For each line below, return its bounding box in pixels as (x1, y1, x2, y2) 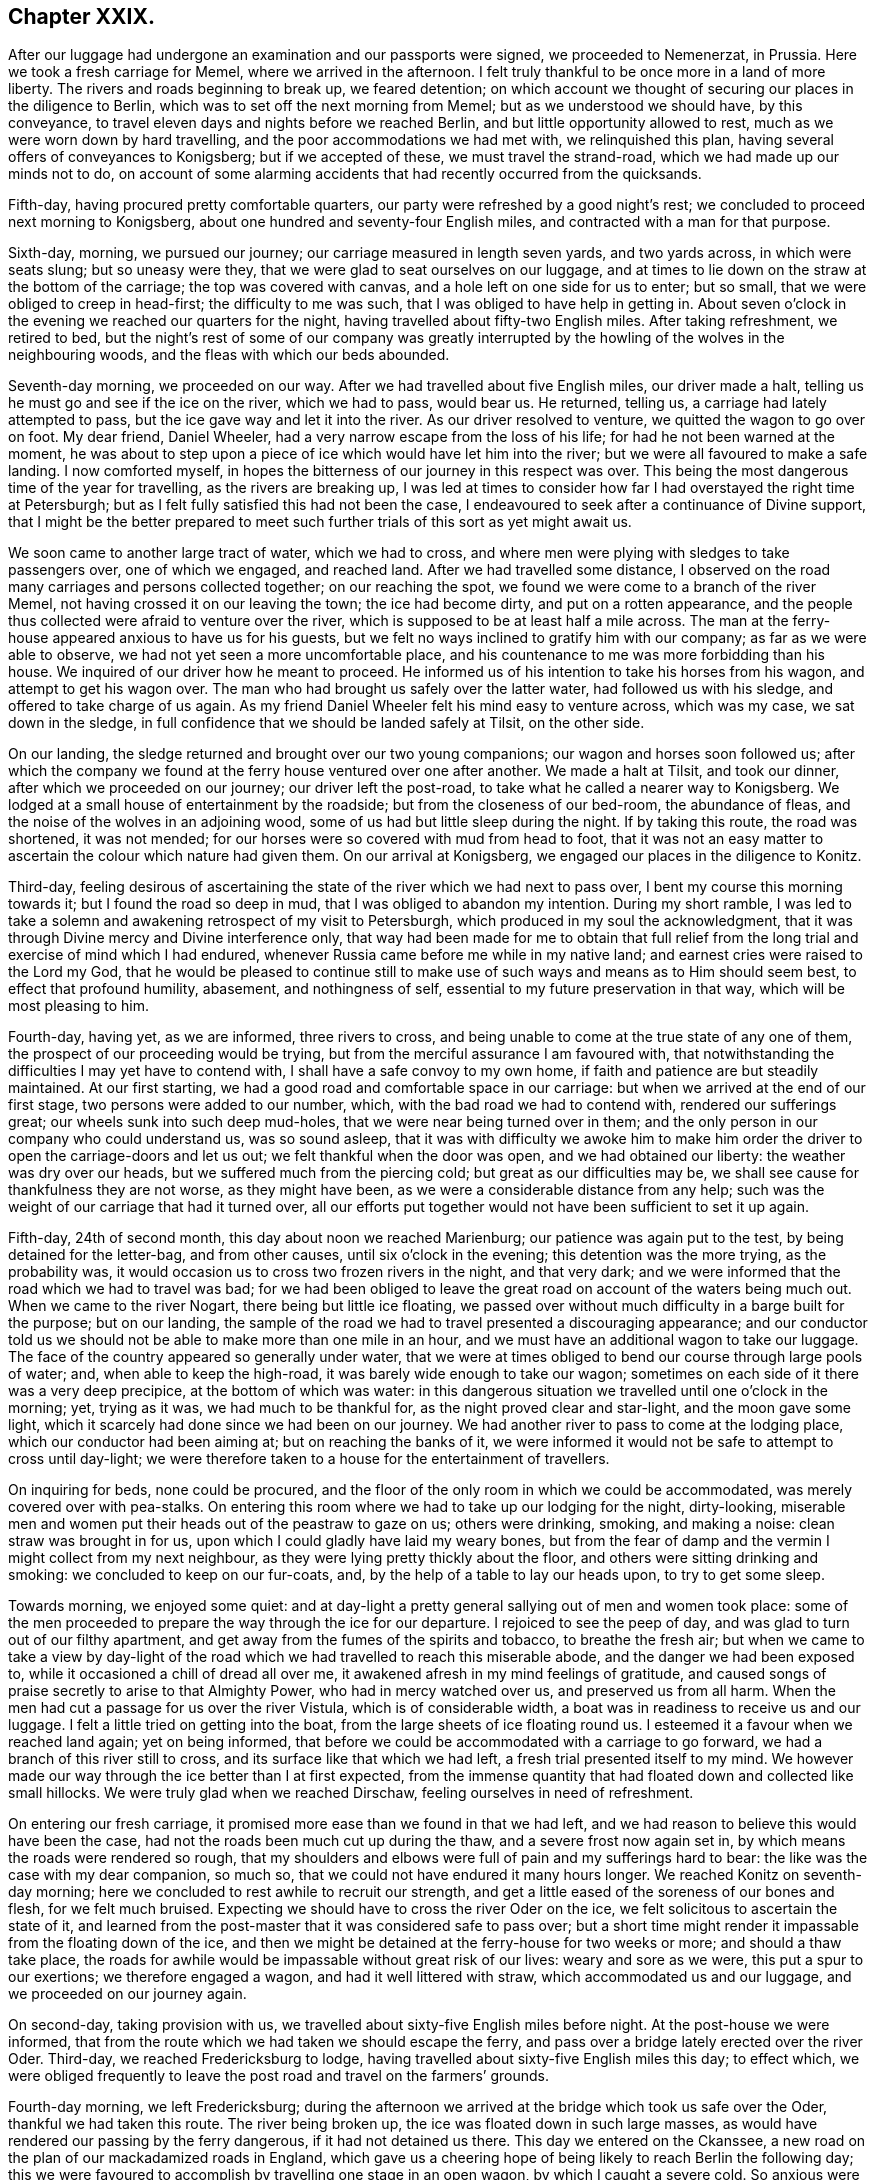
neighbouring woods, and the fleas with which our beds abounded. (8, 346, 450, 364)
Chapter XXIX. (8, 4, 155, 29)
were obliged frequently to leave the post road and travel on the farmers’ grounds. (8, 2067, 549, 2085)
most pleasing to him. (8, 997, 150, 1015)
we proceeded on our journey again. (8, 1985, 247, 2003)
